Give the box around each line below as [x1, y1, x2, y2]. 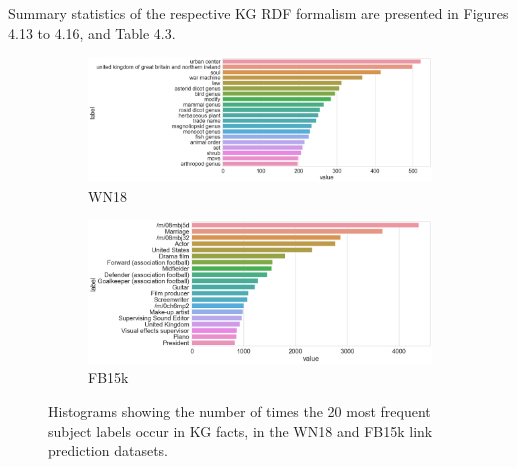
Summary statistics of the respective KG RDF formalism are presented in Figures [8, 3, 509, 23]
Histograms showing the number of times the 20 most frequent [48, 400, 431, 421]
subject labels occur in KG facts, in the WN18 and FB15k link [48, 420, 433, 441]
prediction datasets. [48, 440, 168, 461]
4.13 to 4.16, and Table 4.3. [8, 22, 176, 43]
